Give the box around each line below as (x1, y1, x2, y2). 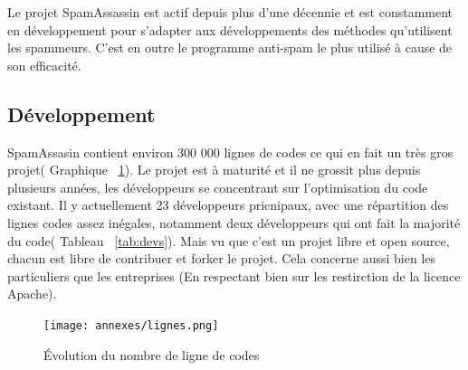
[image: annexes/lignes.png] (43, 318, 219, 332)
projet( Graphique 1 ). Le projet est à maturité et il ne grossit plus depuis (7, 160, 421, 179)
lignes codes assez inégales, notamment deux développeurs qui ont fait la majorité (7, 213, 461, 232)
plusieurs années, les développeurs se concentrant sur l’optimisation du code (7, 177, 428, 196)
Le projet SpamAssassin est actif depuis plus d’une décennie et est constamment (7, 3, 454, 21)
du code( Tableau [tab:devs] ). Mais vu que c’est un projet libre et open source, (7, 231, 450, 250)
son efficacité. (7, 55, 81, 74)
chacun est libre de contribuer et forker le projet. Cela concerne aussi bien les (7, 249, 436, 268)
